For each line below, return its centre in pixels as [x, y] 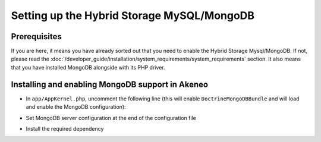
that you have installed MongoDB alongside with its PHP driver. [88, 67]
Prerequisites [36, 37]
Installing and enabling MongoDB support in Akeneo [109, 84]
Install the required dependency [65, 128]
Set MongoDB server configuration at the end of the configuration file [111, 118]
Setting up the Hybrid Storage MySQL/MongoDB [133, 15]
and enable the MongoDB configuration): [76, 107]
